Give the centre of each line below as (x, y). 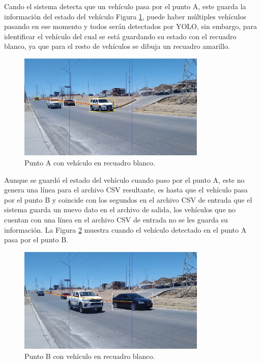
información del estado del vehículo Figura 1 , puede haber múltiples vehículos (125, 16)
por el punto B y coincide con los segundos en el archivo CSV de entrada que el (128, 199)
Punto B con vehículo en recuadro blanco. (90, 356)
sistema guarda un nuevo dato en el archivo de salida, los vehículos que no (120, 210)
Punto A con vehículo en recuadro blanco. (90, 163)
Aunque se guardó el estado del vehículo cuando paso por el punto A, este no (124, 179)
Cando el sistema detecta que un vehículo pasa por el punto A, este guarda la (125, 6)
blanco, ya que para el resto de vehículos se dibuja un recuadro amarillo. (117, 46)
